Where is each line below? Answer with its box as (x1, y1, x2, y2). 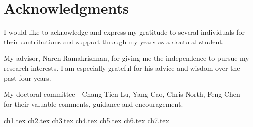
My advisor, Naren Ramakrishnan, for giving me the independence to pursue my (4, 53, 249, 63)
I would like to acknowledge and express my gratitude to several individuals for (4, 27, 245, 37)
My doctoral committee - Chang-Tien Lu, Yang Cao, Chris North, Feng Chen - (4, 89, 245, 99)
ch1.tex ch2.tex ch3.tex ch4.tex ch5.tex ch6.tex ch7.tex (4, 115, 169, 126)
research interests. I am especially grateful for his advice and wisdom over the (4, 62, 240, 73)
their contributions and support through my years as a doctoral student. (4, 36, 224, 46)
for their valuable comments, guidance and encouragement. (4, 98, 183, 109)
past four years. (4, 72, 51, 83)
